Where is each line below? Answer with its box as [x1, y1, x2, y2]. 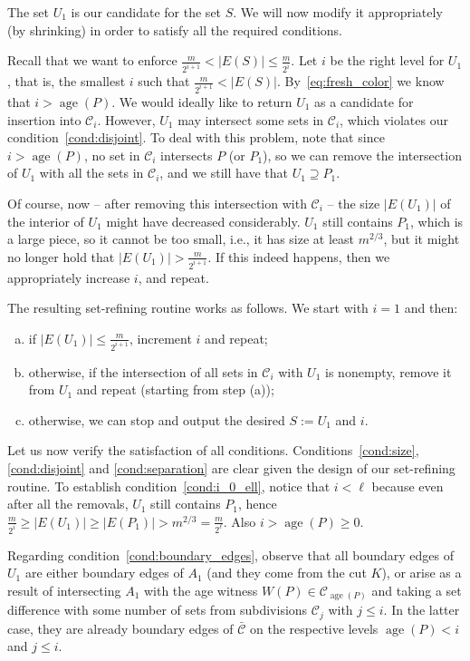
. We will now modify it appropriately [233, 3, 443, 21]
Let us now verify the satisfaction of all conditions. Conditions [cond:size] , [7, 441, 419, 460]
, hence [238, 494, 277, 513]
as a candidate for [314, 92, 414, 111]
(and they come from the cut [206, 563, 367, 582]
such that [138, 72, 190, 91]
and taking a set [371, 580, 462, 599]
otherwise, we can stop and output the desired [28, 410, 285, 429]
